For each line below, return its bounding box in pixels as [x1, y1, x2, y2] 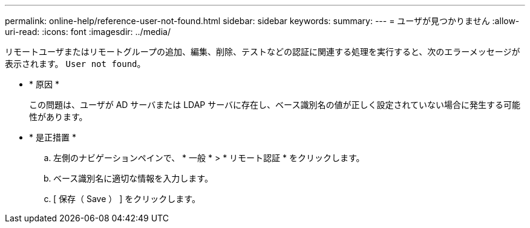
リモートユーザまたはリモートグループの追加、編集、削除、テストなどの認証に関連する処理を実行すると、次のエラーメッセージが [5, 46, 520, 57]
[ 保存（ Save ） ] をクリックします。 [53, 194, 200, 204]
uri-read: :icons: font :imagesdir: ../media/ [5, 27, 171, 37]
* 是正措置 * [29, 132, 76, 142]
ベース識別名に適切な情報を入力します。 [53, 173, 213, 183]
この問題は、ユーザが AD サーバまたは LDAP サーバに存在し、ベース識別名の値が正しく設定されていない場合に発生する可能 [29, 100, 520, 110]
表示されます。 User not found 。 [5, 59, 146, 69]
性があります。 [29, 112, 88, 122]
